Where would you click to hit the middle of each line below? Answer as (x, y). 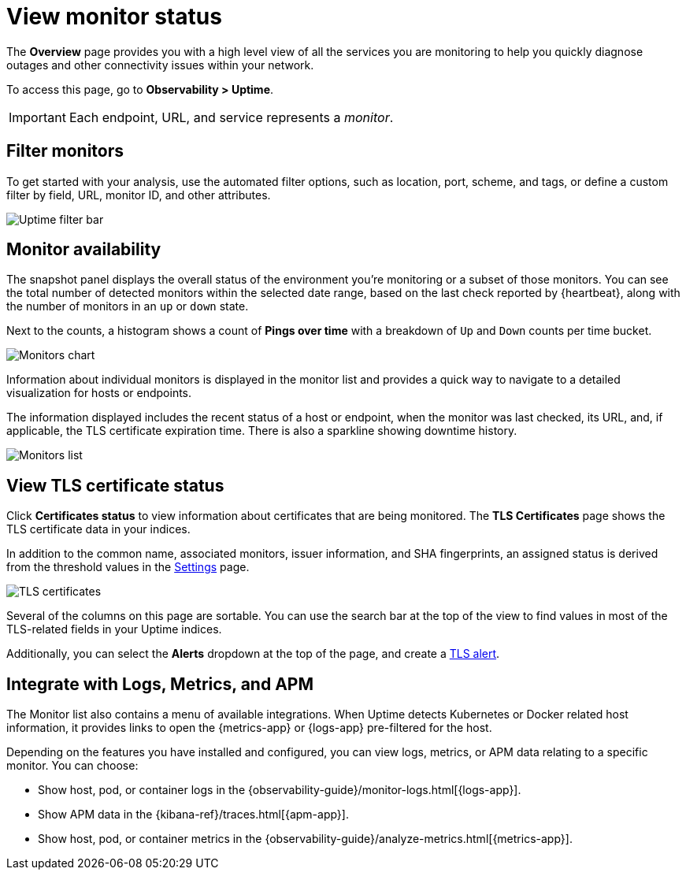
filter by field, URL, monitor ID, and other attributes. (139, 195)
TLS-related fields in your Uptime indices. (114, 629)
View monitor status (114, 17)
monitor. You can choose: (72, 766)
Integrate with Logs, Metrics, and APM (160, 684)
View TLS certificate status (115, 485)
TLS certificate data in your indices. (98, 529)
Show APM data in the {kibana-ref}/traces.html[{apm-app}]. (193, 815)
